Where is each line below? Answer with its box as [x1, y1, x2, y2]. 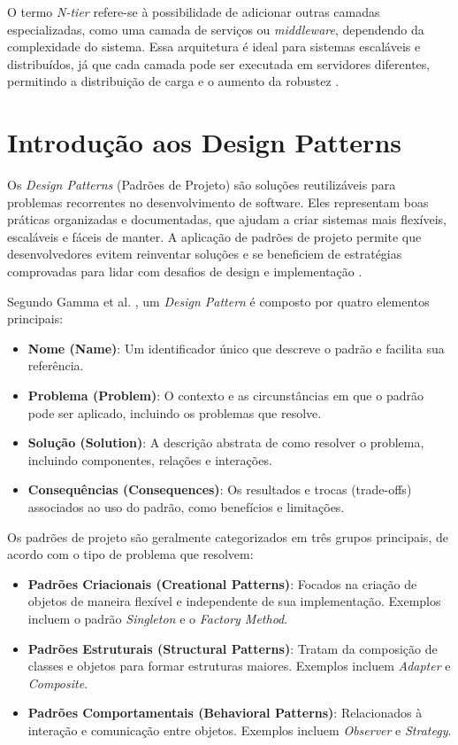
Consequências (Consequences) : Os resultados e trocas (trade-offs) [27, 480, 412, 499]
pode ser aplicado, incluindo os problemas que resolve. [27, 403, 322, 422]
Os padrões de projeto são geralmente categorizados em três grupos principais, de [7, 527, 448, 546]
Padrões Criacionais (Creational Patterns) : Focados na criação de [27, 574, 417, 593]
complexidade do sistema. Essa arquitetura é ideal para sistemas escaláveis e [7, 37, 421, 56]
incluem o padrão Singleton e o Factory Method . [27, 609, 288, 627]
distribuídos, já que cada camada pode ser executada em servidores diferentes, [7, 54, 431, 73]
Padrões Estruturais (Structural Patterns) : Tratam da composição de [27, 639, 438, 657]
